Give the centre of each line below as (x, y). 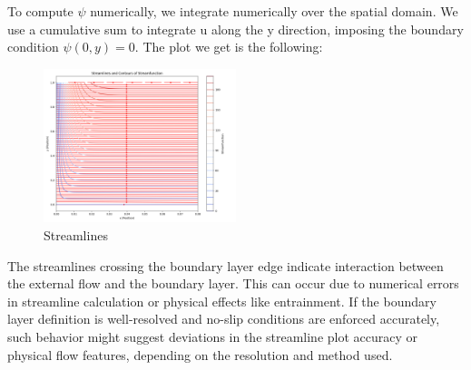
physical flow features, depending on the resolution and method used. (200, 354)
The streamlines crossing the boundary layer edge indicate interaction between (226, 265)
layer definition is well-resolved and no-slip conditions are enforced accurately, (224, 319)
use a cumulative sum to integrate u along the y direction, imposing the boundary (235, 29)
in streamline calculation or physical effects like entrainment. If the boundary (222, 301)
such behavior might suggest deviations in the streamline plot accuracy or (213, 336)
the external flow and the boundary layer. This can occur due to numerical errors (233, 283)
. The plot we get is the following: (229, 47)
